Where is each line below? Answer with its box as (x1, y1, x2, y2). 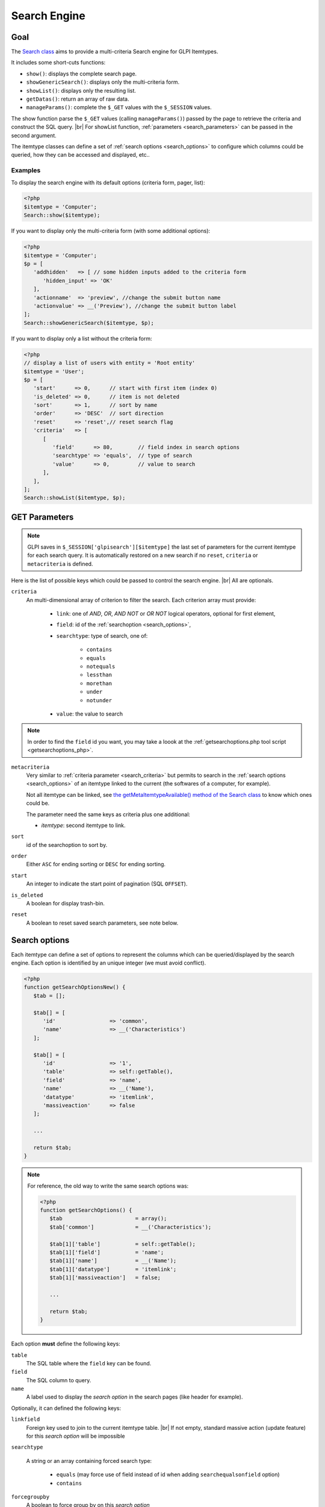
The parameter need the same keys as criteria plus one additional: (26, 811, 191, 818)
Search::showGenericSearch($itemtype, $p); (23, 319, 155, 326)
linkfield (11, 1416, 40, 1423)
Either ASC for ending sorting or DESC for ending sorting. (26, 861, 166, 868)
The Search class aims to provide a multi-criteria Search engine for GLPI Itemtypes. (11, 48, 218, 55)
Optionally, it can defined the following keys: (11, 1405, 122, 1412)
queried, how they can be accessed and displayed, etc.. (11, 151, 150, 159)
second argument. (11, 131, 57, 139)
